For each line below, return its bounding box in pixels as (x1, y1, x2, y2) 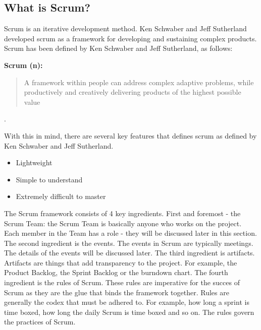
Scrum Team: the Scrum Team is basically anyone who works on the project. (4, 218, 242, 228)
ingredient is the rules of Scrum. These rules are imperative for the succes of (4, 277, 240, 288)
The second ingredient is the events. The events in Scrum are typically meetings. (4, 237, 253, 248)
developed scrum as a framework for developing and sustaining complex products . (4, 33, 257, 43)
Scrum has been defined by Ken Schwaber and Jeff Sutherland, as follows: (4, 43, 233, 53)
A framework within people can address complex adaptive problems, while (24, 77, 254, 87)
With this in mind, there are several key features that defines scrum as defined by (4, 130, 257, 141)
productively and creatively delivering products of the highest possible (24, 87, 241, 97)
